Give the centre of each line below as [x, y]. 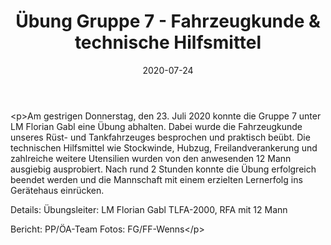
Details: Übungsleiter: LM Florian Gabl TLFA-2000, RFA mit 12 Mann [149, 209]
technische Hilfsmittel [168, 42]
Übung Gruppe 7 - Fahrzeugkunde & [168, 21]
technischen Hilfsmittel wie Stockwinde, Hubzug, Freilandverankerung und [164, 147]
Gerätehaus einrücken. [57, 190]
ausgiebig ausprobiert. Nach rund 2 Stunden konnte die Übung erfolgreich [163, 169]
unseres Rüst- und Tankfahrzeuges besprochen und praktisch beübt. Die [160, 137]
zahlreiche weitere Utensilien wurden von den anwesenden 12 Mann [151, 158]
